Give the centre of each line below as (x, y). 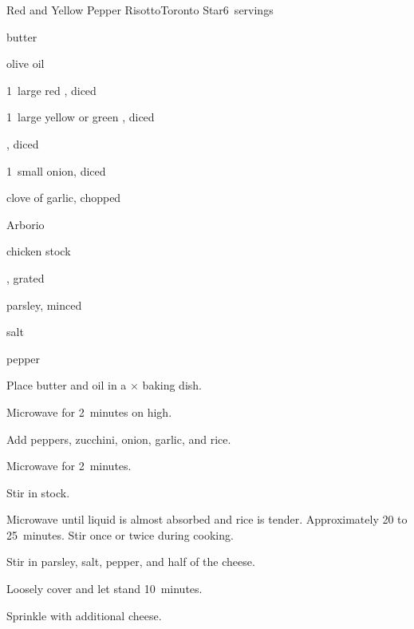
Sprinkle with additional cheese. (84, 615)
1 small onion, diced (56, 170)
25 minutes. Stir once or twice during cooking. (120, 534)
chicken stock (39, 251)
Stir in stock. (38, 492)
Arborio (26, 224)
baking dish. (172, 385)
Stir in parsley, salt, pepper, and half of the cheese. (131, 562)
